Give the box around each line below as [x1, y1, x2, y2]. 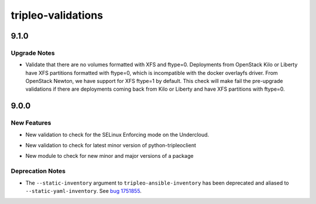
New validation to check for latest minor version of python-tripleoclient [25, 142, 196, 149]
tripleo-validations [11, 9, 104, 22]
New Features [11, 119, 51, 127]
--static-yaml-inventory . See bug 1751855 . [25, 187, 142, 194]
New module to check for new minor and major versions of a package [25, 153, 194, 160]
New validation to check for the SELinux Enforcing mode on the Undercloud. [25, 131, 209, 138]
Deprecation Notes [11, 167, 66, 175]
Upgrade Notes [11, 49, 55, 57]
